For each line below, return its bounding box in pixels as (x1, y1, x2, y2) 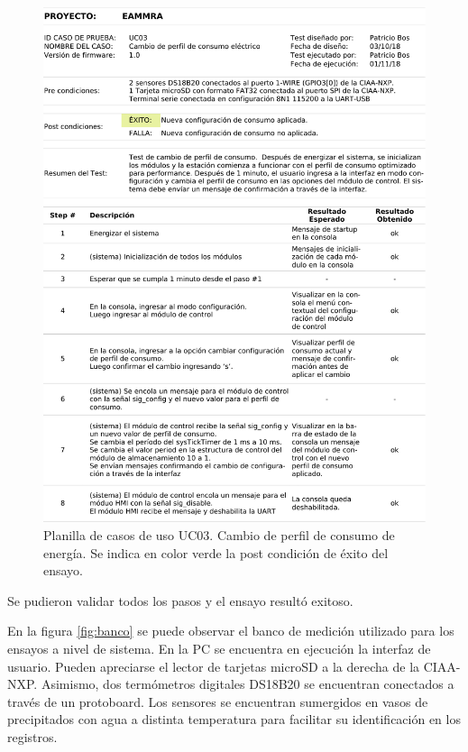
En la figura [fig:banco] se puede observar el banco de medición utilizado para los (7, 621, 454, 640)
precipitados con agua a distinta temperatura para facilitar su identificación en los (7, 710, 461, 729)
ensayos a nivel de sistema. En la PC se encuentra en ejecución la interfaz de (7, 639, 431, 658)
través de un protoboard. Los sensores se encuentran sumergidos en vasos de (7, 692, 428, 711)
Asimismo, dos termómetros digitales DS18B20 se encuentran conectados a (41, 674, 454, 693)
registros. (7, 728, 58, 746)
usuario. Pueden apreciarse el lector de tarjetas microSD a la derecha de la (7, 656, 420, 675)
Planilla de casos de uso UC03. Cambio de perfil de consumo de (43, 526, 395, 545)
